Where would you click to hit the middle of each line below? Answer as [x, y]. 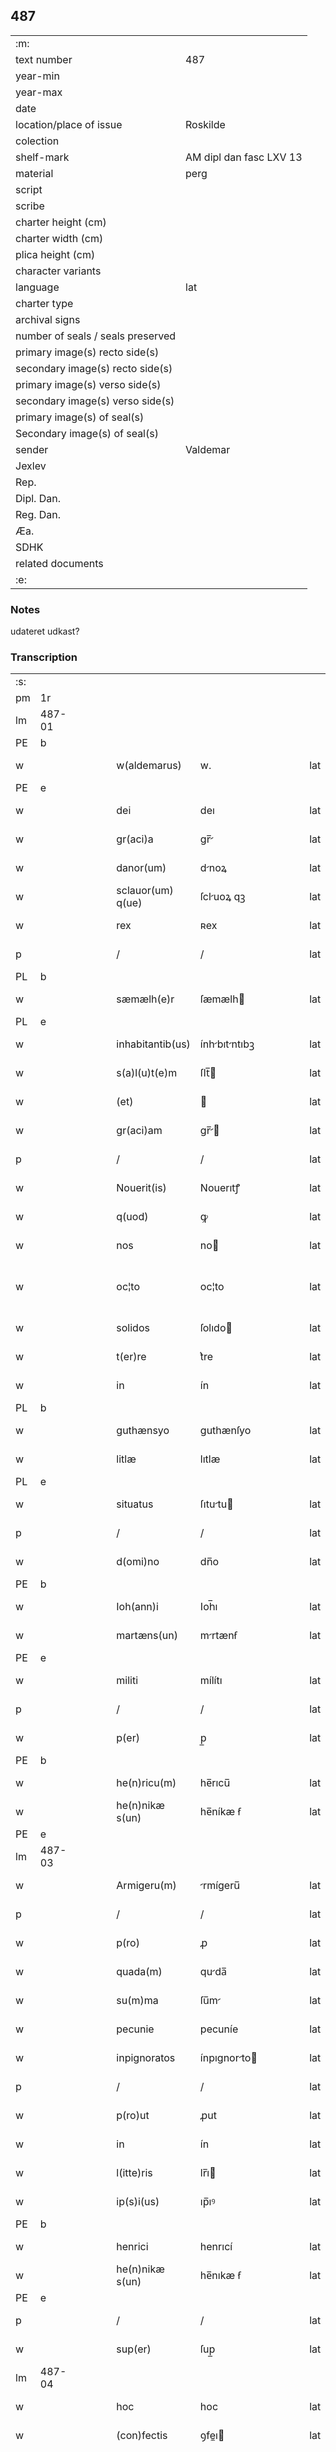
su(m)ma [137, 2001]
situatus [135, 1504]
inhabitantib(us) [153, 1044]
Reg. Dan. [38, 514]
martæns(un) [147, 1636]
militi [127, 1681]
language [37, 287]
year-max [39, 92]
